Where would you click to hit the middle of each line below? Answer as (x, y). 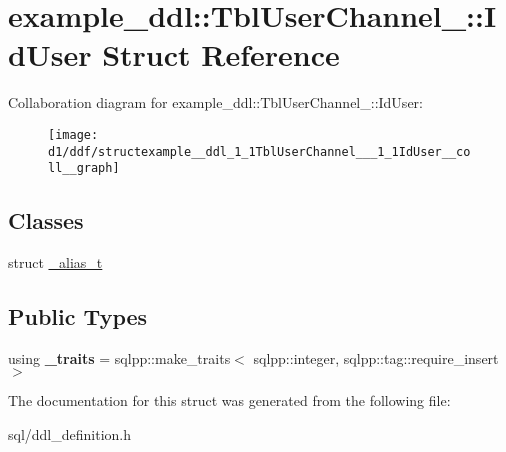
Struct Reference (221, 54)
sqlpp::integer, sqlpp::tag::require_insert (376, 357)
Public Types (78, 316)
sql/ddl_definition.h (70, 434)
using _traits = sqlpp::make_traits (119, 357)
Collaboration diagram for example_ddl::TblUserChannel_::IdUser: (215, 102)
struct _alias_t (55, 262)
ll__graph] (84, 168)
